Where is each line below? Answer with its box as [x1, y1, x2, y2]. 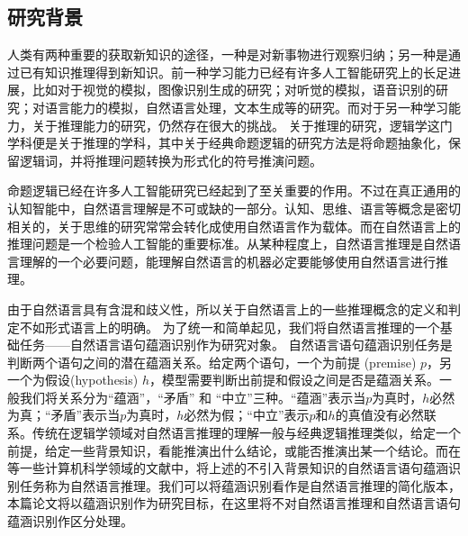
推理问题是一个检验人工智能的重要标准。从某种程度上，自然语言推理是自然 [7, 234, 448, 253]
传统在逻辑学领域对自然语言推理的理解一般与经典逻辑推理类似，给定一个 [31, 423, 461, 442]
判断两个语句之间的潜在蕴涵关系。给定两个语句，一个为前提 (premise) [7, 352, 417, 371]
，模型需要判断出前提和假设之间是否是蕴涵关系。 [148, 370, 439, 389]
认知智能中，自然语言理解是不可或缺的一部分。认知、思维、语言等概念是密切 [7, 198, 461, 217]
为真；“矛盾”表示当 [7, 405, 121, 424]
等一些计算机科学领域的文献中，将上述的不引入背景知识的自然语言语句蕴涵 [7, 459, 448, 477]
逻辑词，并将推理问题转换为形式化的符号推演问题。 [19, 150, 322, 169]
